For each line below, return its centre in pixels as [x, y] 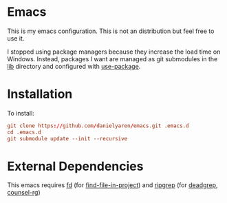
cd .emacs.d [24, 132]
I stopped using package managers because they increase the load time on [114, 52]
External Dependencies [75, 166]
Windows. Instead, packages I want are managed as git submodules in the [112, 58]
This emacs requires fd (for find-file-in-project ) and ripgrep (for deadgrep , [112, 185]
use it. [16, 38]
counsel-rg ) [24, 193]
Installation [40, 94]
